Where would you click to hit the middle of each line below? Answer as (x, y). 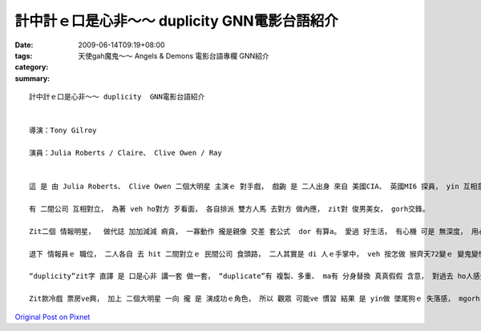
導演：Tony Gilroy (63, 131)
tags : (24, 55)
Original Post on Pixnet (53, 317)
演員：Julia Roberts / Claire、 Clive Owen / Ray (125, 153)
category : (32, 67)
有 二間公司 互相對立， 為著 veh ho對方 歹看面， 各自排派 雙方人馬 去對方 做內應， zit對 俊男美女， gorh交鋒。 (229, 209)
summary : (32, 78)
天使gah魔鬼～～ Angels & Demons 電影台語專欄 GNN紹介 (174, 55)
